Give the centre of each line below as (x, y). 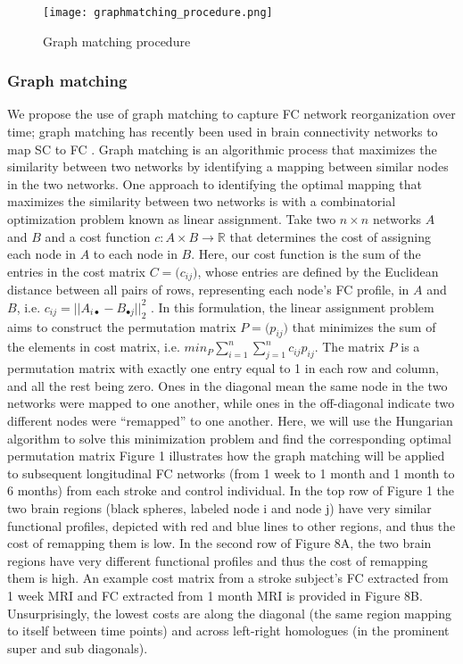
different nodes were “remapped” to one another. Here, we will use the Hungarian (230, 421)
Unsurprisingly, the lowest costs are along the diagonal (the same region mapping (230, 613)
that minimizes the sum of (364, 326)
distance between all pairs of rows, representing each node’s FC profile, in (208, 290)
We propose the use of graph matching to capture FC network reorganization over (231, 114)
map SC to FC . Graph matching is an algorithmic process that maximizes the (222, 149)
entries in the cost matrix (76, 271)
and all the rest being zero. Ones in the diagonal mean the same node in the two (227, 385)
